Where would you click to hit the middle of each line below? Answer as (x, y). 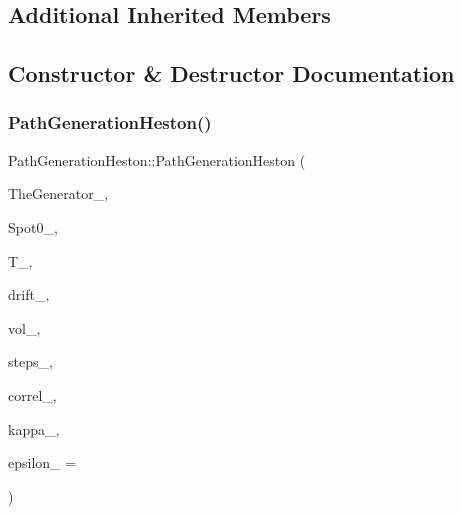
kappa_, (34, 428)
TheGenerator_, (58, 193)
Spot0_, (33, 226)
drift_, (29, 294)
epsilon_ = (42, 462)
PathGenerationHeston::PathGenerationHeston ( (157, 159)
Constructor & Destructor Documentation (231, 73)
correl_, (32, 394)
